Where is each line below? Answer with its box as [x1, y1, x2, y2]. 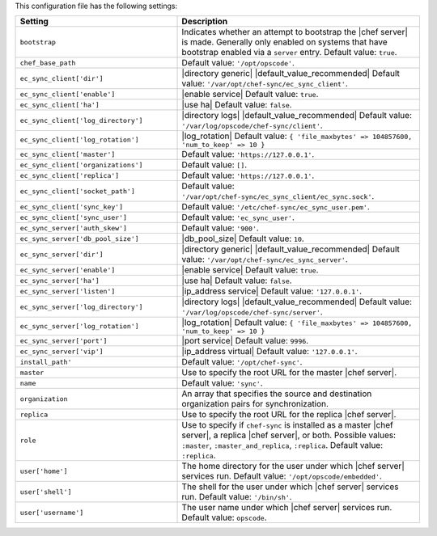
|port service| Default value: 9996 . [181, 336, 309, 347]
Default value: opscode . [181, 512, 267, 523]
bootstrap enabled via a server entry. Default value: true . [181, 47, 397, 58]
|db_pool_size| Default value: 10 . [181, 233, 305, 244]
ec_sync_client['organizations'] [19, 160, 143, 169]
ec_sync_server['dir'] [19, 250, 104, 259]
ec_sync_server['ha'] [19, 276, 100, 285]
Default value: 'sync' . [181, 378, 263, 389]
